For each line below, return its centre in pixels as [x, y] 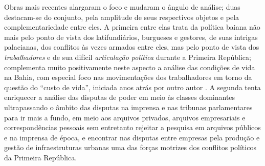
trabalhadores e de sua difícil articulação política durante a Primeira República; [128, 57]
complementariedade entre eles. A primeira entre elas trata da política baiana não [132, 27]
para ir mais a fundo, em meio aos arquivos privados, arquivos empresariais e [125, 117]
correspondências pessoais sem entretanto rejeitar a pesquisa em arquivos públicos [132, 127]
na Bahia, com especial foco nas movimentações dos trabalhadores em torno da [128, 77]
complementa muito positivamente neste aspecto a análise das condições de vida [130, 67]
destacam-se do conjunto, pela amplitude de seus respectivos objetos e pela [122, 17]
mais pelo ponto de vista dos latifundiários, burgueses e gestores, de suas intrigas [131, 37]
